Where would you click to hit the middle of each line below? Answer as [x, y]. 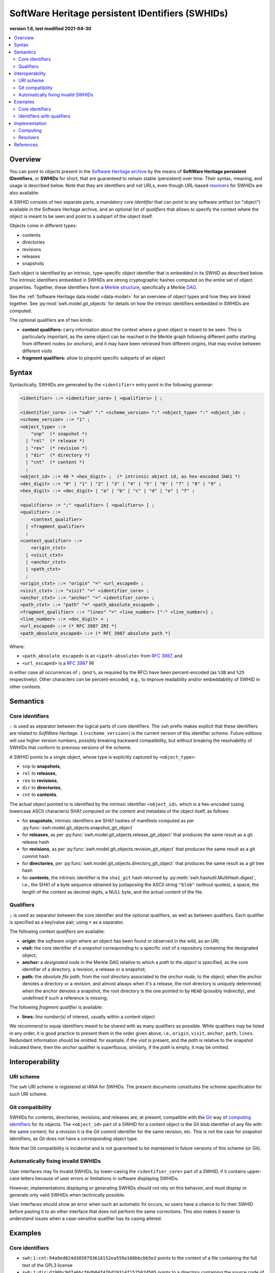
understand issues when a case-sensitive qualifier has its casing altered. [86, 1219]
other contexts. [25, 686]
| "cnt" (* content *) [55, 462]
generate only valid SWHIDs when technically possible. [67, 1195]
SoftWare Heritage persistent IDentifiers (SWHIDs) [119, 13]
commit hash [36, 856]
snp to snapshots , [42, 766]
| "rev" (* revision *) [57, 448]
